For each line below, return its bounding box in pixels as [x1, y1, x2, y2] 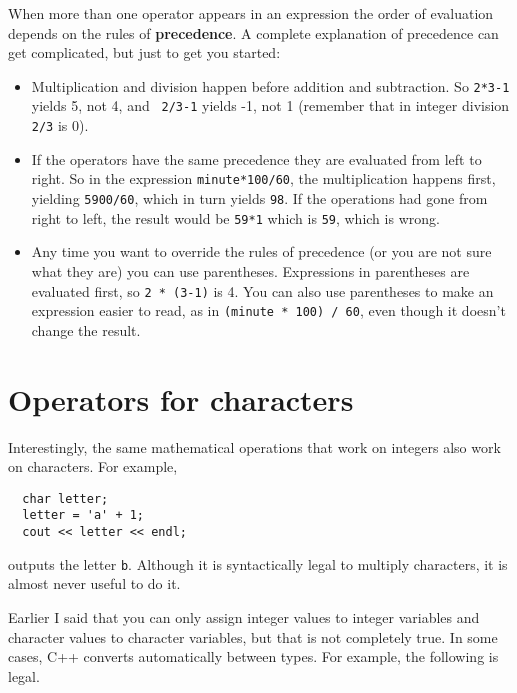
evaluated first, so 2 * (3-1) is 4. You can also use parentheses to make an [31, 280, 494, 301]
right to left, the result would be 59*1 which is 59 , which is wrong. [31, 207, 440, 228]
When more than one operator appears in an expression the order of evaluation [8, 3, 494, 23]
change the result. [31, 319, 141, 340]
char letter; [22, 491, 109, 506]
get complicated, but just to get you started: [8, 42, 281, 63]
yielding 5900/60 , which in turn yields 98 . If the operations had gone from [31, 188, 488, 208]
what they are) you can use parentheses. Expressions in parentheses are [31, 260, 470, 281]
